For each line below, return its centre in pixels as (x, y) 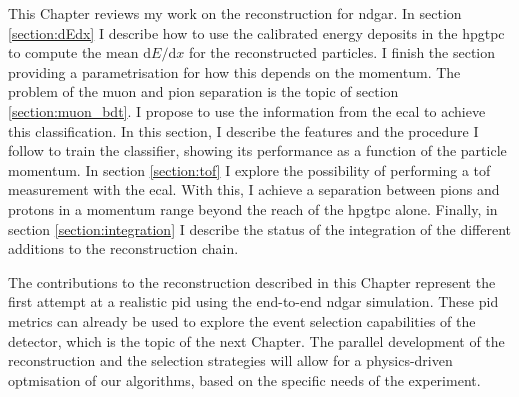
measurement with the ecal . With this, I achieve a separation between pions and (254, 189)
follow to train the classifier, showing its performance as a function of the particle (257, 150)
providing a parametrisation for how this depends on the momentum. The (234, 71)
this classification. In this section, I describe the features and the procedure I (243, 130)
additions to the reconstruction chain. (123, 248)
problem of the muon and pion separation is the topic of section (203, 91)
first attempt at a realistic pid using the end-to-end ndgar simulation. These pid (253, 301)
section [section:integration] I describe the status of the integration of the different (259, 228)
